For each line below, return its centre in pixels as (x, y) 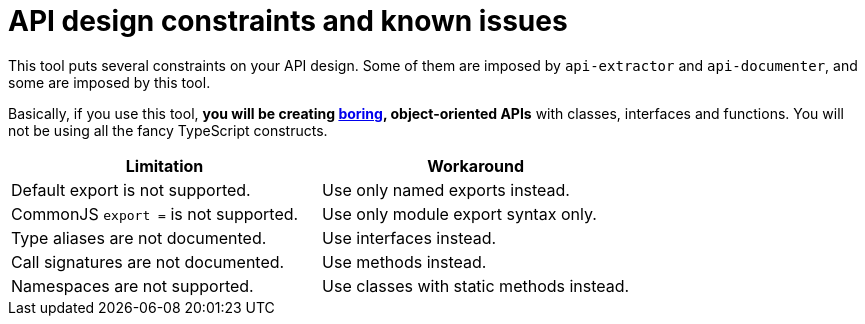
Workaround (476, 165)
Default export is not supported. (131, 189)
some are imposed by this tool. (109, 82)
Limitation (164, 165)
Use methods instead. (404, 261)
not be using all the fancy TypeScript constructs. (168, 130)
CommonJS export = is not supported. (155, 213)
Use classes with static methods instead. (476, 285)
